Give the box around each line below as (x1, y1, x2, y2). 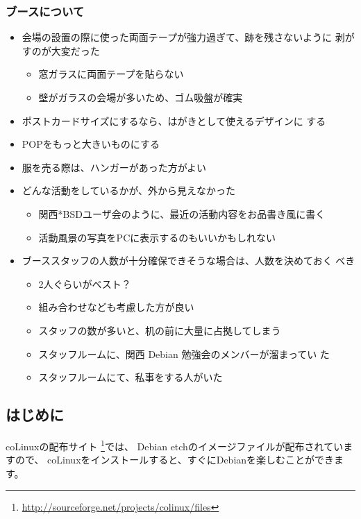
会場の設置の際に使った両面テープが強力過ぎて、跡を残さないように (22, 30, 332, 44)
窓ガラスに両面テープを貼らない (38, 67, 184, 81)
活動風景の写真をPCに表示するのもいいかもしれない (38, 230, 276, 244)
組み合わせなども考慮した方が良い (38, 300, 194, 314)
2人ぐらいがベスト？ (38, 276, 131, 291)
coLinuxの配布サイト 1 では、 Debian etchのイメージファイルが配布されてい (6, 436, 344, 453)
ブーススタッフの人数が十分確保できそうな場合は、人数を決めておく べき (22, 253, 355, 268)
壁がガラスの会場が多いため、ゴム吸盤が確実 (38, 90, 243, 104)
